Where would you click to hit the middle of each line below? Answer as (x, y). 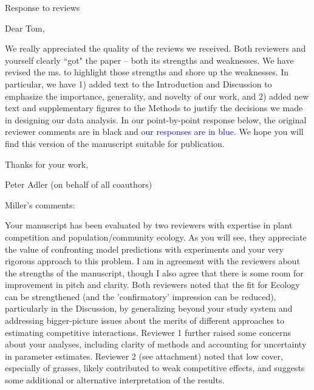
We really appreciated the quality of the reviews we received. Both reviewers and (155, 48)
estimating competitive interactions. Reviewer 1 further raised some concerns (148, 332)
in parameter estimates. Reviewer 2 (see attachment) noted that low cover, (144, 356)
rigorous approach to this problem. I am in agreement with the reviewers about (152, 261)
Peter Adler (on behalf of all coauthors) (79, 184)
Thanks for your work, (47, 164)
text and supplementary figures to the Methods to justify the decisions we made (154, 108)
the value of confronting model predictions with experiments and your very (144, 249)
